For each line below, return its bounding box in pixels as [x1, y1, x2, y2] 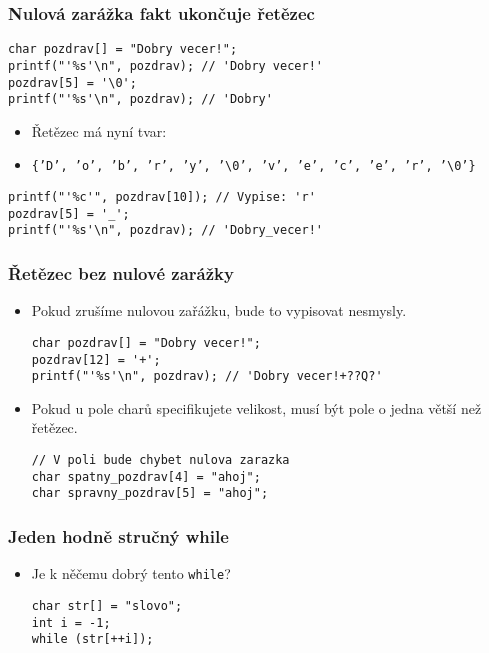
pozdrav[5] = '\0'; [8, 75, 137, 90]
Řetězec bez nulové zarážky [8, 260, 234, 285]
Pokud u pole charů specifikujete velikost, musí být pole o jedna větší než [31, 397, 482, 418]
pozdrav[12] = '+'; [31, 352, 161, 367]
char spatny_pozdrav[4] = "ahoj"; [31, 469, 261, 484]
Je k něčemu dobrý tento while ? [31, 563, 231, 584]
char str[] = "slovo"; [31, 598, 183, 613]
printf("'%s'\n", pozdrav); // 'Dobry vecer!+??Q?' [31, 369, 383, 384]
